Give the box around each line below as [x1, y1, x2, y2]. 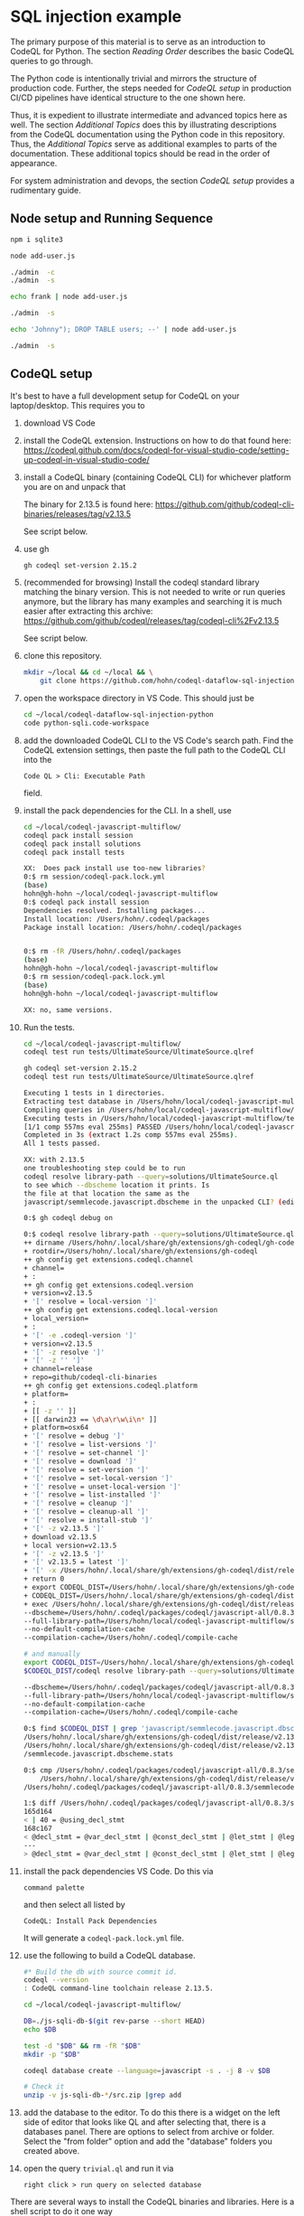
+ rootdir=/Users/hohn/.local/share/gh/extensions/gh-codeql [23, 1247, 259, 1256]
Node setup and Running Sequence [10, 211, 214, 227]
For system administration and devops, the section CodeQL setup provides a [10, 174, 295, 186]
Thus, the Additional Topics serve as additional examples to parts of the [10, 138, 278, 149]
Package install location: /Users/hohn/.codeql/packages [23, 923, 243, 932]
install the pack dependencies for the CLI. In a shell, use [23, 804, 233, 815]
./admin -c [10, 268, 55, 277]
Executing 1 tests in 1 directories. [23, 1089, 166, 1098]
